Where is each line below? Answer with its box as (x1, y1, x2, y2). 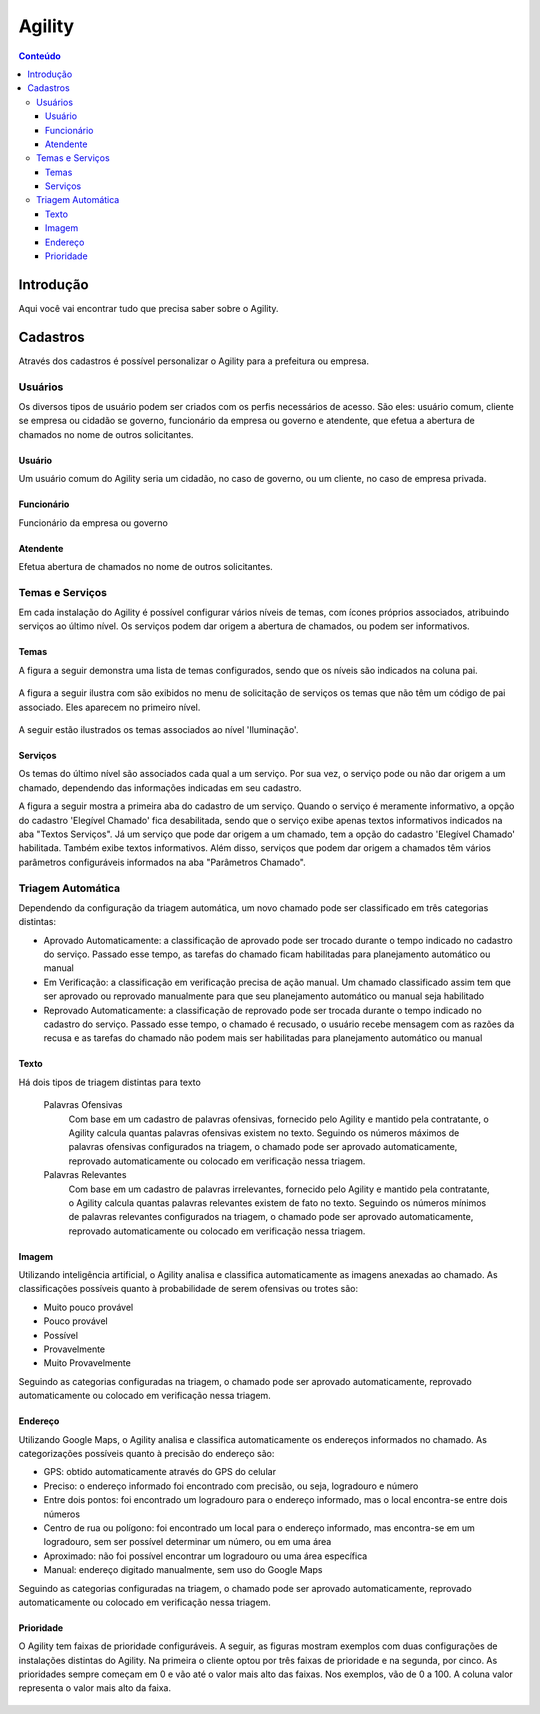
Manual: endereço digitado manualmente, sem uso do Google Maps (43, 1564, 323, 1576)
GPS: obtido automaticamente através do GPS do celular (43, 1466, 277, 1478)
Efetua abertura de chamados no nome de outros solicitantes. (18, 560, 274, 572)
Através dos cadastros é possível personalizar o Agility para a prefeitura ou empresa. (18, 355, 370, 367)
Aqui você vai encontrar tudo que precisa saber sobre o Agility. (18, 302, 279, 314)
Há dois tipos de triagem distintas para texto (18, 1076, 202, 1088)
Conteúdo (18, 50, 62, 62)
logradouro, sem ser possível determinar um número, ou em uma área (43, 1536, 332, 1548)
